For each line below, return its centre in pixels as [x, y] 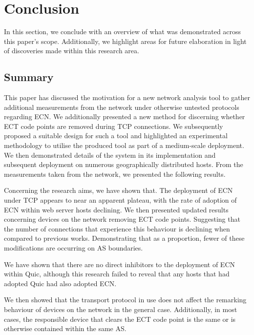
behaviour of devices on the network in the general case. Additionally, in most [121, 309]
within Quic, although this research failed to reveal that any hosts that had [117, 274]
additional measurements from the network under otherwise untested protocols [122, 107]
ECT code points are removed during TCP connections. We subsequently [114, 126]
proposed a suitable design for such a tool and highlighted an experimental [116, 136]
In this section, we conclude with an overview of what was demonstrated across [123, 31]
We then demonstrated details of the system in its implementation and [110, 155]
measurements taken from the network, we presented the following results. [115, 174]
